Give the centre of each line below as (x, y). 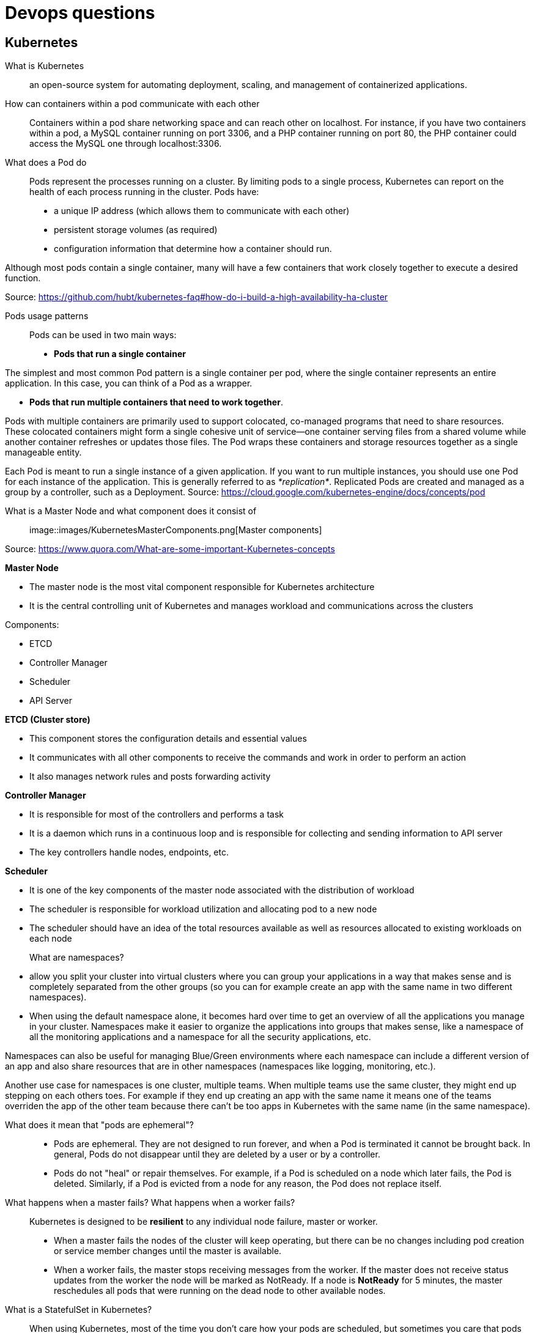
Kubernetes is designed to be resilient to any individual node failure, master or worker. (204, 1222)
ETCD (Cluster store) (48, 720)
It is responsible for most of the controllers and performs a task (157, 814)
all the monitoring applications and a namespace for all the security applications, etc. (200, 1037)
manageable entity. (43, 452)
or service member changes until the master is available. (168, 1251)
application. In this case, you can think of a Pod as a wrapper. (129, 383)
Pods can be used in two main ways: (103, 335)
